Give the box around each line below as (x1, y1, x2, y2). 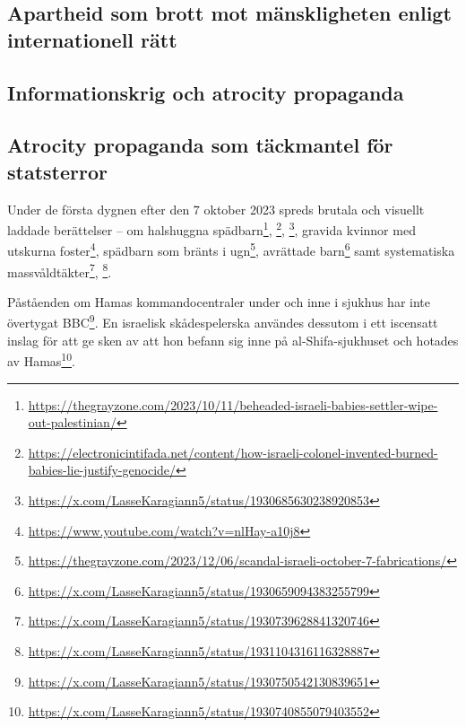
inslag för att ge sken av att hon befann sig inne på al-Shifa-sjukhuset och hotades (7, 330, 459, 349)
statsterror (7, 157, 108, 185)
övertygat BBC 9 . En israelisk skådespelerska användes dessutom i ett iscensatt (7, 311, 438, 332)
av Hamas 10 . (7, 349, 75, 370)
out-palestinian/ (28, 413, 116, 432)
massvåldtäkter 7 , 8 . (7, 259, 112, 281)
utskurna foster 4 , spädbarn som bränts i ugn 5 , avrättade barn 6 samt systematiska (7, 239, 455, 260)
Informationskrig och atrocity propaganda (7, 78, 404, 106)
